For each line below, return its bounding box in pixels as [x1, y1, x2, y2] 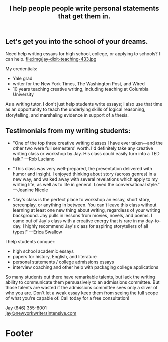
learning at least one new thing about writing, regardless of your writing [12, 207, 160, 213]
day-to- [145, 218, 161, 224]
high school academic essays [12, 248, 74, 254]
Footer [5, 327, 34, 339]
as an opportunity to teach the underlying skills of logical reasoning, [5, 106, 146, 112]
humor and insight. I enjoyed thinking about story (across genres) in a [12, 171, 156, 177]
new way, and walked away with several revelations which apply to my [12, 176, 158, 182]
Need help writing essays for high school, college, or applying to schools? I [5, 50, 160, 57]
